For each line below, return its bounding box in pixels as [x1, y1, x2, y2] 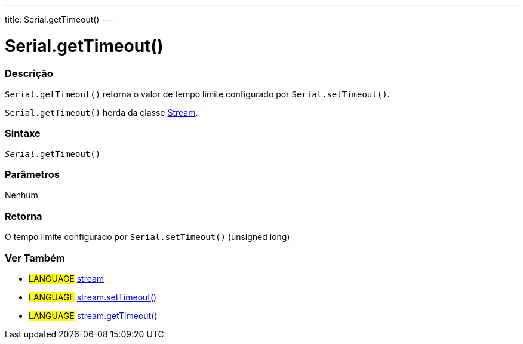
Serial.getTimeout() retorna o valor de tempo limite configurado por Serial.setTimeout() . [5, 88, 390, 99]
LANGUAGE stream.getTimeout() [29, 310, 158, 321]
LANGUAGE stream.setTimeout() [29, 291, 157, 302]
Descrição [5, 67, 53, 79]
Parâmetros [5, 168, 60, 180]
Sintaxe [5, 127, 41, 140]
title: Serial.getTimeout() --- [5, 14, 113, 24]
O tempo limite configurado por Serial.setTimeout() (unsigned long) [5, 232, 290, 242]
